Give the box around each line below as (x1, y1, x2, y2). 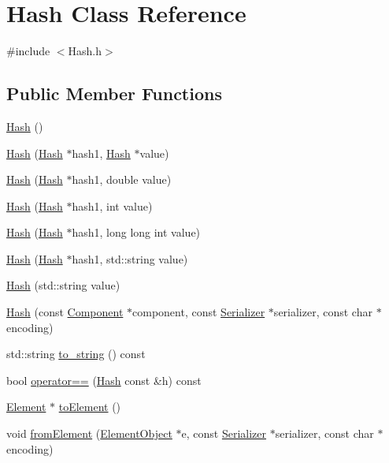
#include (6, 43, 50, 59)
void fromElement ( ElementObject (6, 425, 172, 442)
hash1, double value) (72, 171, 172, 188)
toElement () (58, 398, 121, 415)
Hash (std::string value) (6, 277, 120, 293)
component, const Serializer (132, 304, 265, 320)
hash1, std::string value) (72, 250, 188, 267)
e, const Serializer (181, 425, 267, 442)
